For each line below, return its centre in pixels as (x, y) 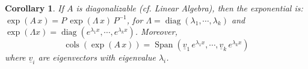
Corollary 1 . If (34, 8)
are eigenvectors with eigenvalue (97, 57)
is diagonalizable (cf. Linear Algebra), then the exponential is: (189, 8)
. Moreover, (156, 31)
